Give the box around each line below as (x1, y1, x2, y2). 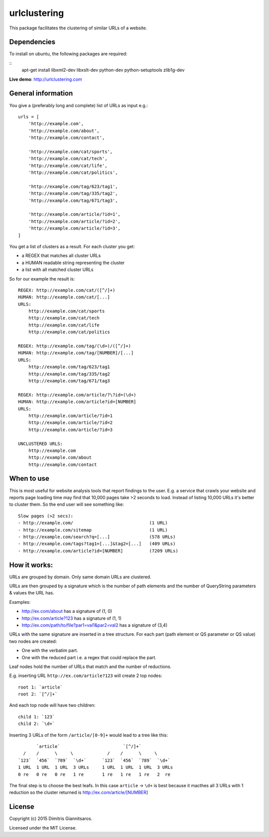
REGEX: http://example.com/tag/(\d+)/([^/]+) (18, 343, 132, 349)
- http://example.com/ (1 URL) (18, 520, 168, 526)
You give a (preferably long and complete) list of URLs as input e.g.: (9, 102, 148, 108)
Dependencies (9, 38, 56, 46)
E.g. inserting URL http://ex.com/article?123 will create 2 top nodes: (9, 673, 162, 679)
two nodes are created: (9, 638, 57, 644)
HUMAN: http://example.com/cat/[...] (18, 294, 111, 300)
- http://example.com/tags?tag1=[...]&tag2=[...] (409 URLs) (18, 541, 176, 547)
